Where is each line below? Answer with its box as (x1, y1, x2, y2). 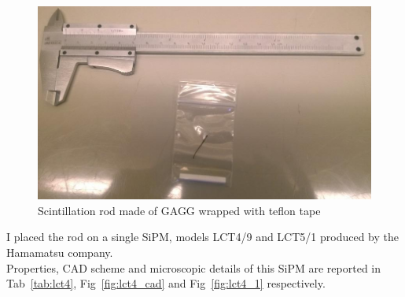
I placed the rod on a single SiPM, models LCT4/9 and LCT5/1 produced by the (6, 228, 399, 245)
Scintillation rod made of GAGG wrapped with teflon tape (38, 202, 321, 218)
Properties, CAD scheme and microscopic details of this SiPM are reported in (6, 259, 381, 276)
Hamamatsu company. (6, 243, 113, 260)
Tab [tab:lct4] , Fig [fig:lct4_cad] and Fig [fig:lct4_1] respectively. (6, 275, 326, 291)
